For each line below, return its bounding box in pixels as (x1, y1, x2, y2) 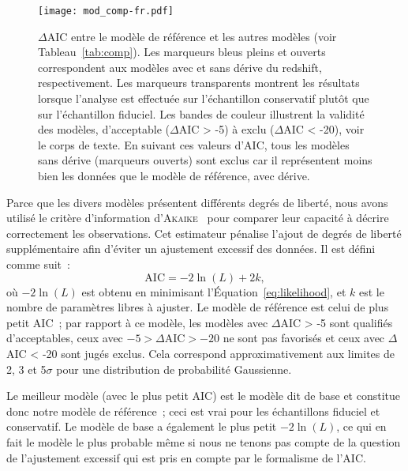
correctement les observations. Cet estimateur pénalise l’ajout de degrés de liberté (6, 224, 402, 241)
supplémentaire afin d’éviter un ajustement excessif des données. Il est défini (6, 240, 376, 257)
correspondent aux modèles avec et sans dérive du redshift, (38, 58, 322, 75)
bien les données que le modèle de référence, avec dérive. (38, 168, 310, 183)
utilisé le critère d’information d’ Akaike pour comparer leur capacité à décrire (6, 209, 389, 226)
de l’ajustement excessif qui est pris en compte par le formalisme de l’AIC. (6, 449, 366, 465)
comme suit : (6, 255, 70, 272)
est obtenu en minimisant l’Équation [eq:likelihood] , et (81, 283, 346, 300)
